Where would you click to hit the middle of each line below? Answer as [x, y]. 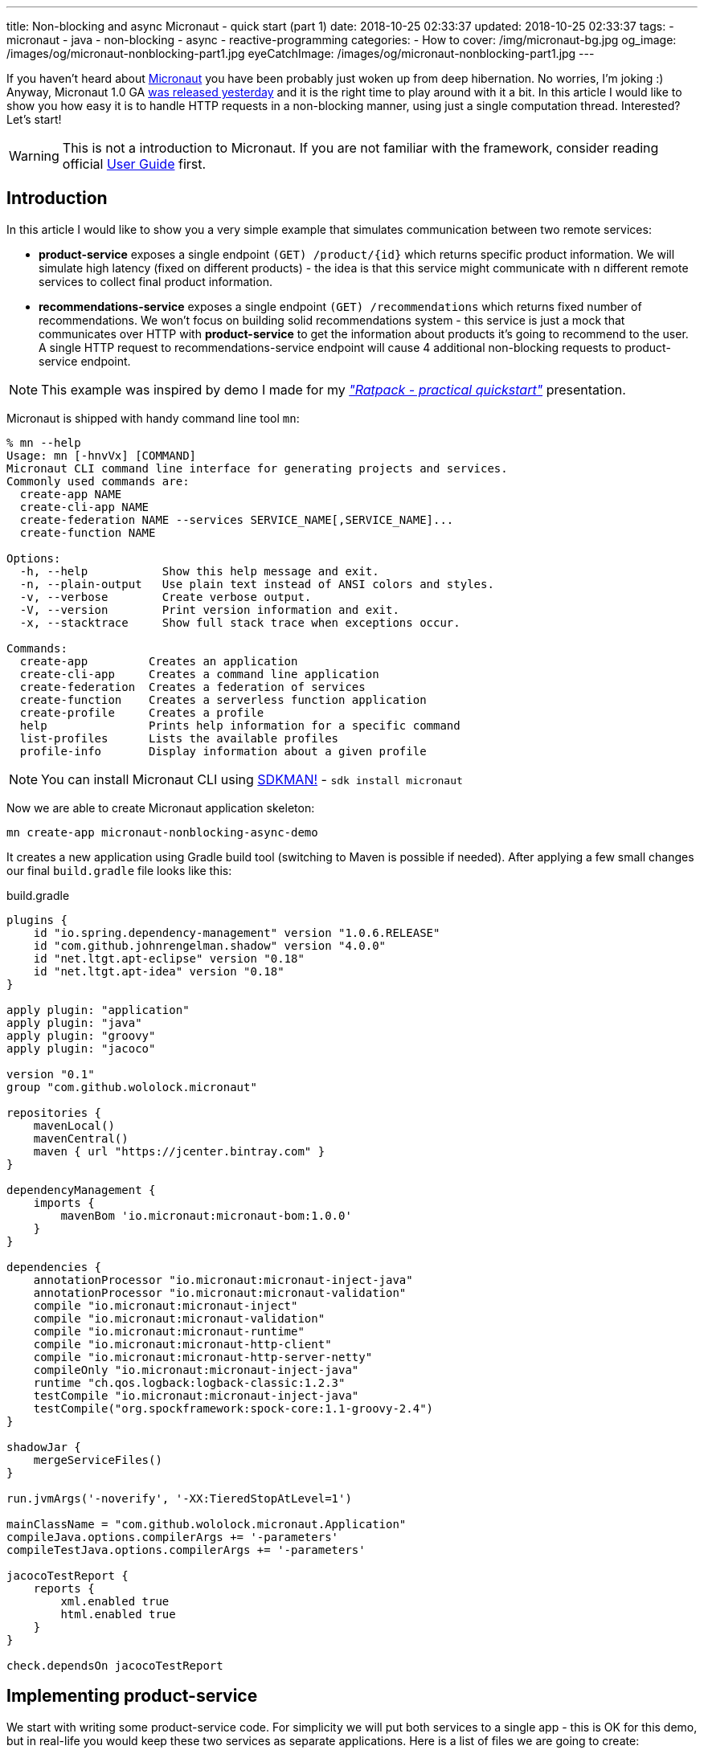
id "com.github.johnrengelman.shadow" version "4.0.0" [210, 945]
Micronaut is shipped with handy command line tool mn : [153, 418]
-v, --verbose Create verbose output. [166, 597]
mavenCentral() [81, 1138]
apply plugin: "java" [74, 1022]
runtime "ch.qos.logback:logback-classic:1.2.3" [189, 1382]
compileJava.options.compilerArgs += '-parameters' [173, 1537]
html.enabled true [118, 1614]
